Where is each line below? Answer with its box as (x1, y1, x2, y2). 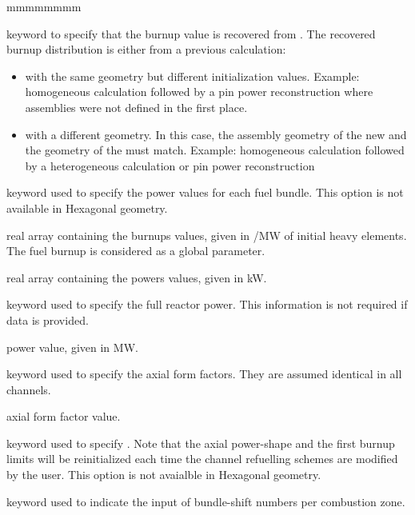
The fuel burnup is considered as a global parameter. (6, 242, 265, 259)
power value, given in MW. (6, 338, 138, 355)
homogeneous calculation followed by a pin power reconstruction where (25, 83, 373, 100)
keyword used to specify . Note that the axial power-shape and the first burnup (6, 434, 395, 451)
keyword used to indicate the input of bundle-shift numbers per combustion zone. (6, 493, 405, 509)
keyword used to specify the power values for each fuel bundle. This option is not (6, 184, 404, 201)
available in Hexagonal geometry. (6, 199, 168, 216)
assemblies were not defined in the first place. (25, 98, 248, 115)
